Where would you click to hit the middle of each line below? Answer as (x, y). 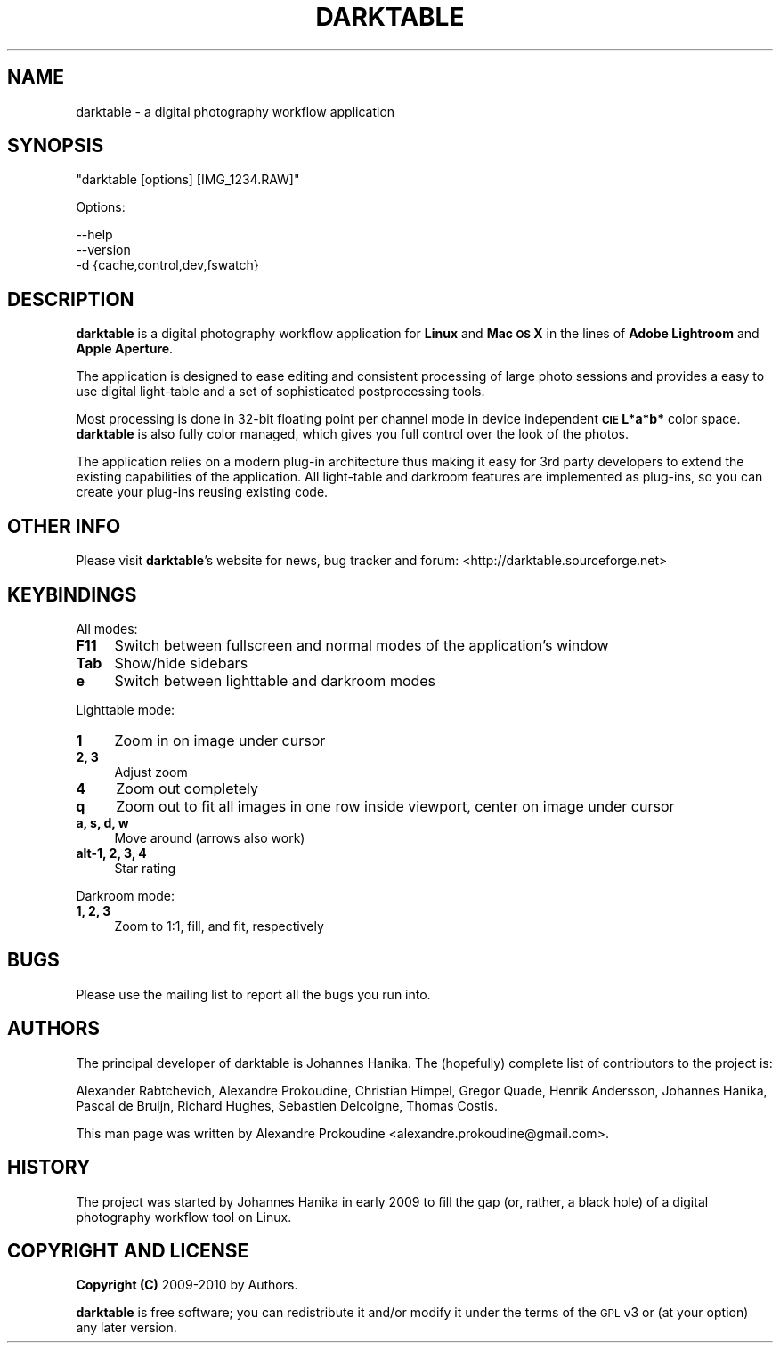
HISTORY (49, 1168)
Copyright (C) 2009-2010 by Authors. (187, 1285)
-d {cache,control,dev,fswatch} (167, 265)
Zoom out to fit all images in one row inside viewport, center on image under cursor (395, 806)
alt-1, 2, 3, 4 (111, 853)
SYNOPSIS (56, 146)
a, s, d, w (102, 822)
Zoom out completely (187, 788)
